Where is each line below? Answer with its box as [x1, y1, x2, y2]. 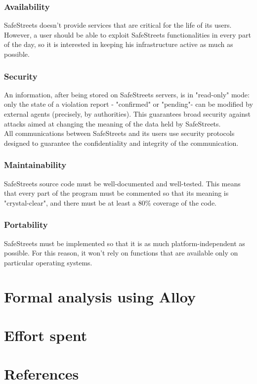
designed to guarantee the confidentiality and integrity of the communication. [4, 137, 239, 148]
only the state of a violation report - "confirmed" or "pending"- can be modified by [4, 99, 253, 109]
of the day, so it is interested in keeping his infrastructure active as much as [4, 39, 233, 49]
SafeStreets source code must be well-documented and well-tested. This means [4, 178, 241, 188]
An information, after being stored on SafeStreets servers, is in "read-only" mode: [4, 89, 250, 99]
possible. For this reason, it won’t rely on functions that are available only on [4, 248, 238, 258]
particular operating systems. [4, 257, 92, 267]
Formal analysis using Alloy [4, 286, 196, 306]
